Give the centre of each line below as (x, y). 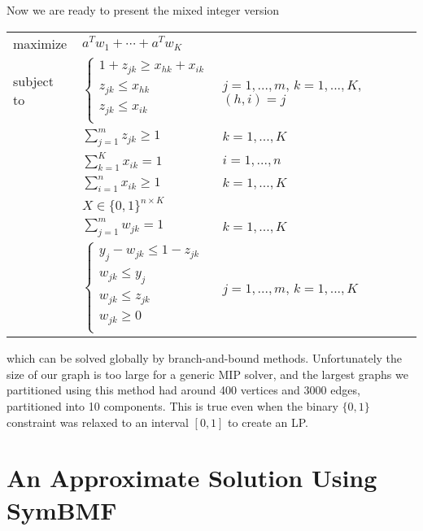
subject (33, 81)
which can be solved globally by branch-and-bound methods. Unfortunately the (205, 358)
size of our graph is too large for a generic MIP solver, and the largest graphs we (207, 374)
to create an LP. (268, 422)
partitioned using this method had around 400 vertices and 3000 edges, (183, 390)
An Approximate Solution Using (192, 478)
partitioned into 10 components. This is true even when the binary (172, 406)
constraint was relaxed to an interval (98, 422)
